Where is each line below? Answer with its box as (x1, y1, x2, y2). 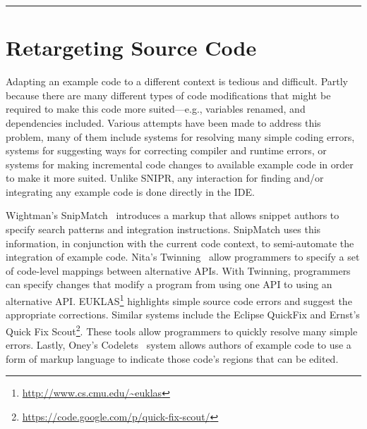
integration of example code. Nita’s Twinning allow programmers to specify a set (6, 249, 360, 264)
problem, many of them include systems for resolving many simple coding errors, (6, 129, 355, 144)
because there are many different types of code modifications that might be (6, 87, 331, 102)
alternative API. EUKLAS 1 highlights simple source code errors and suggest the (6, 292, 352, 308)
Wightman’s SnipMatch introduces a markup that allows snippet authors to (6, 208, 339, 223)
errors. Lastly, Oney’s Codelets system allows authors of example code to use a (6, 337, 351, 352)
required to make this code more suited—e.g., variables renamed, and (6, 101, 306, 116)
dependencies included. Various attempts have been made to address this (6, 115, 321, 130)
